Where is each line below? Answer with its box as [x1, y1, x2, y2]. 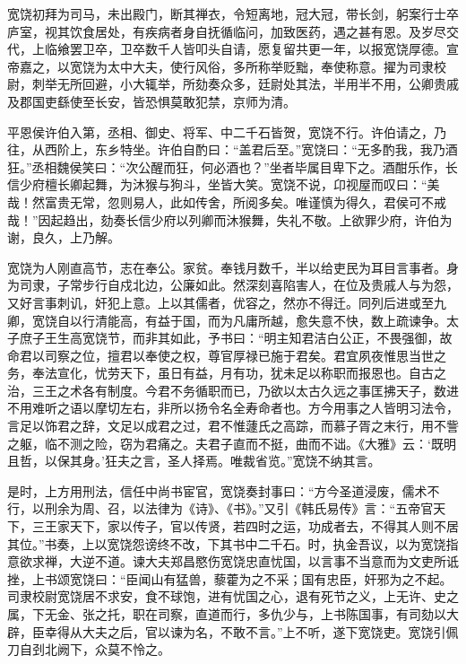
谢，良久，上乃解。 [7, 228, 120, 247]
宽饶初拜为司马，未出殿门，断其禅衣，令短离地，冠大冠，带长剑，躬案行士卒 [7, 4, 459, 22]
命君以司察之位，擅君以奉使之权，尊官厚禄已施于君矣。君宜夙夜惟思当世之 [7, 345, 446, 364]
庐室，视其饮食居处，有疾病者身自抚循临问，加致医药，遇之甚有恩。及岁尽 [7, 22, 446, 40]
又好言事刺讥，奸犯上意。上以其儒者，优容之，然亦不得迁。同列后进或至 [7, 293, 434, 311]
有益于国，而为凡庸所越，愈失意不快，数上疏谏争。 [144, 310, 446, 329]
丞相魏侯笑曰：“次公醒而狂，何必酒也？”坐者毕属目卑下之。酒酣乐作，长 [31, 157, 458, 176]
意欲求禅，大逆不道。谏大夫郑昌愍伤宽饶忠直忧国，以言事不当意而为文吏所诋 [7, 552, 459, 571]
